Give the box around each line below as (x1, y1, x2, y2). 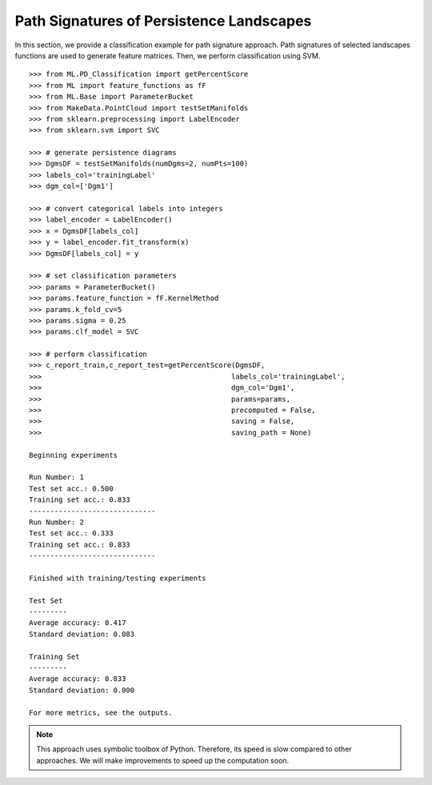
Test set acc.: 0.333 (29, 529, 114, 538)
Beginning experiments (29, 451, 118, 459)
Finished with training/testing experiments (29, 573, 207, 583)
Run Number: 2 (29, 517, 84, 527)
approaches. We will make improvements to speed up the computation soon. (36, 755, 290, 765)
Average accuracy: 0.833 (29, 675, 126, 683)
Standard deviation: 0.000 (29, 685, 135, 695)
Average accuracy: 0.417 (29, 619, 126, 627)
